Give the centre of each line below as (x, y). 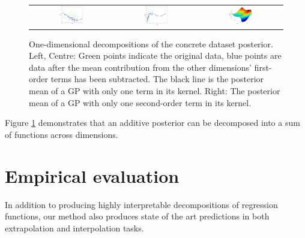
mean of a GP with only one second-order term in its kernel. (140, 102)
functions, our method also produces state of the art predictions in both (137, 216)
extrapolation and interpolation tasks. (74, 228)
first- (263, 67)
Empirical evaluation (92, 175)
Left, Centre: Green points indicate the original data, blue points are (155, 55)
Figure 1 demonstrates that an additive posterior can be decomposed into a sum (152, 123)
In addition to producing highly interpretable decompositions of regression (141, 204)
